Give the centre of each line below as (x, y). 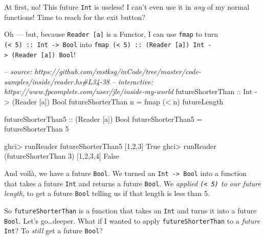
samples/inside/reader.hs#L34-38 (57, 81)
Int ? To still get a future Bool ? (53, 231)
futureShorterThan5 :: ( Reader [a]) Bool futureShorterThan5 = (103, 118)
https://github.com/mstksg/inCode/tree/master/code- (118, 71)
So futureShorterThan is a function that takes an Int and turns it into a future (130, 210)
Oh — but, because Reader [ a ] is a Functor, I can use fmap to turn (111, 34)
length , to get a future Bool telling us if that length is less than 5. (107, 193)
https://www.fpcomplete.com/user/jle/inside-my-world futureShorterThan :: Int (128, 91)
